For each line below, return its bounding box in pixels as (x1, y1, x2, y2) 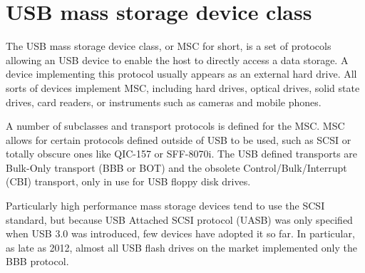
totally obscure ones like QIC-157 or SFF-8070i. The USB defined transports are (6, 146, 358, 161)
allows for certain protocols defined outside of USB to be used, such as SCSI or (6, 132, 351, 147)
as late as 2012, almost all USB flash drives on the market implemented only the (6, 239, 357, 254)
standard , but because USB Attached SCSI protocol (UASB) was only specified (6, 212, 353, 227)
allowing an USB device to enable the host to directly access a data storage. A (6, 52, 349, 67)
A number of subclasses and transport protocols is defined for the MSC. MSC (6, 118, 345, 133)
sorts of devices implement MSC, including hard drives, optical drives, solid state (6, 80, 360, 95)
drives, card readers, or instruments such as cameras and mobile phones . (6, 94, 322, 109)
